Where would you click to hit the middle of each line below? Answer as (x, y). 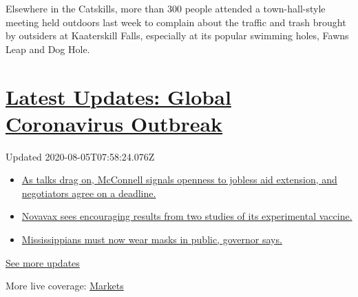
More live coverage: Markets (65, 286)
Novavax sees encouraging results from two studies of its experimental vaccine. (187, 216)
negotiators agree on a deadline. (89, 193)
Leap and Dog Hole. (48, 49)
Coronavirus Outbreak (114, 123)
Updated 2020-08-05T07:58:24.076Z (80, 156)
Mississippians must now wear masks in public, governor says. (152, 239)
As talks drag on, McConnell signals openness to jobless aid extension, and (179, 180)
